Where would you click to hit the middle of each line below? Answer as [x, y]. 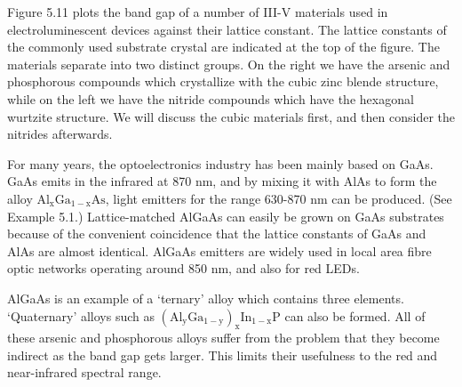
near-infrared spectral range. [84, 372]
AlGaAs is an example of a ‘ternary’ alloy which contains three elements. [206, 298]
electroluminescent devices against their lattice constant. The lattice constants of [227, 29]
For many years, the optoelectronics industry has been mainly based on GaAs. [220, 163]
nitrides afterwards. [60, 134]
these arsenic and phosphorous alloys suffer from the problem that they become [223, 338]
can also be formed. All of [355, 315]
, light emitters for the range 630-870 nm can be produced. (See [279, 198]
